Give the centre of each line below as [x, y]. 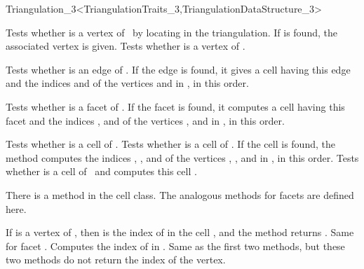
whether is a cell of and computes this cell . [101, 171]
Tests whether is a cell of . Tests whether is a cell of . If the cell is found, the [170, 144]
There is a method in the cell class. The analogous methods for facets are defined [180, 194]
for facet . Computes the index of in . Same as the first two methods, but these [175, 246]
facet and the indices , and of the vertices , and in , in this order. [145, 120]
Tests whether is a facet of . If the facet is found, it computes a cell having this [175, 106]
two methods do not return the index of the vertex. [116, 260]
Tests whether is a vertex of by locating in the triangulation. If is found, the [171, 32]
